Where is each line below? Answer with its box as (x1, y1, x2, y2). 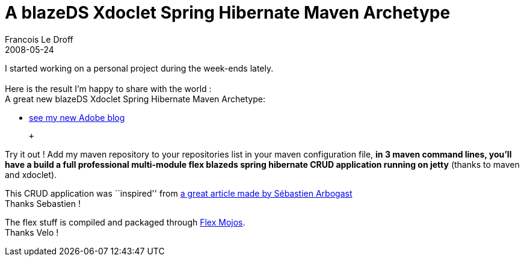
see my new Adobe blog (29, 112, 125, 123)
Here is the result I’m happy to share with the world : (5, 83, 212, 94)
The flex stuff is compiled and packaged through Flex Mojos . (5, 216, 245, 227)
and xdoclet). (5, 169, 57, 180)
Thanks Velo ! (5, 227, 59, 238)
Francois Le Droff (5, 34, 73, 45)
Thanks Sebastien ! (5, 198, 81, 209)
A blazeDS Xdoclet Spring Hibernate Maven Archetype (5, 2, 451, 23)
